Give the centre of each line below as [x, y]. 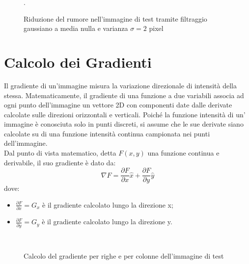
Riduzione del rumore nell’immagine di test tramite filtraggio [115, 18]
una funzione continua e [183, 153]
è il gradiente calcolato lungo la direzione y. [107, 222]
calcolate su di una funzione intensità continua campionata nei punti [107, 133]
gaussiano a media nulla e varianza [76, 28]
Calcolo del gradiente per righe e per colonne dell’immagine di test [124, 256]
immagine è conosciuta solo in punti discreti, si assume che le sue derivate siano [124, 124]
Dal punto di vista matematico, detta [60, 153]
